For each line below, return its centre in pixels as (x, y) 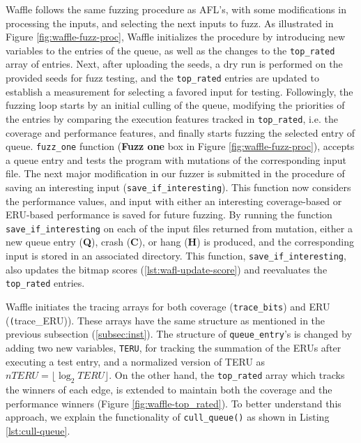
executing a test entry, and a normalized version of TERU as (136, 361)
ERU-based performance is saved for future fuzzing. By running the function (169, 215)
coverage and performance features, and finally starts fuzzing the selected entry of (180, 132)
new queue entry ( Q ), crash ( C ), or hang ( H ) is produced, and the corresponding (180, 242)
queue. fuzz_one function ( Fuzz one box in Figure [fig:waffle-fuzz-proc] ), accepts (180, 146)
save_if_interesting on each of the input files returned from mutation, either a (179, 228)
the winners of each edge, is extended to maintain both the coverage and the (169, 389)
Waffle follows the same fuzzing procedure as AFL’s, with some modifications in (176, 9)
